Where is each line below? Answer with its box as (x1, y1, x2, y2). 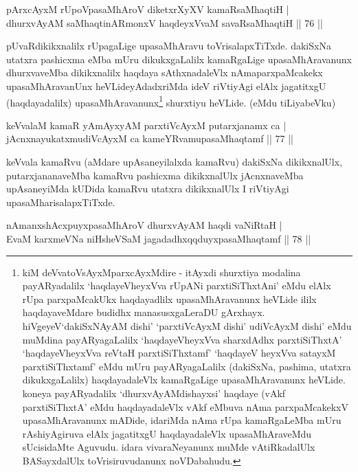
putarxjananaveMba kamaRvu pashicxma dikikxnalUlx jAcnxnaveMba (6, 168, 304, 182)
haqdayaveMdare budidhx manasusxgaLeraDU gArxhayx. (22, 305, 265, 319)
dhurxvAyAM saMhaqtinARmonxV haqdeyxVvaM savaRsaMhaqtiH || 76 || (6, 15, 323, 30)
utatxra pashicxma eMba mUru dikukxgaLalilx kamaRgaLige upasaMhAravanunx (6, 52, 352, 66)
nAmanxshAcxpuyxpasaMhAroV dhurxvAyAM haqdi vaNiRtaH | (6, 218, 282, 232)
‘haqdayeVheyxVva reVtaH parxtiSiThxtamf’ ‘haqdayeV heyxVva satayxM (22, 346, 336, 360)
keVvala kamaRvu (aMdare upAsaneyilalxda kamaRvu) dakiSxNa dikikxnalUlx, (6, 155, 343, 168)
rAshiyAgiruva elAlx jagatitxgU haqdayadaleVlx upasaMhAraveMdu (22, 426, 312, 440)
